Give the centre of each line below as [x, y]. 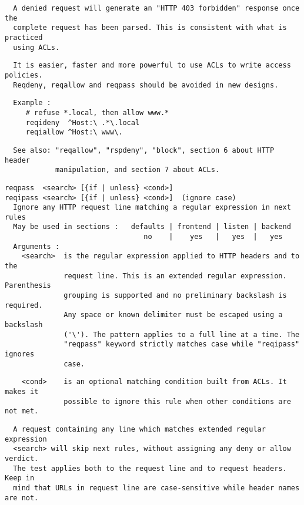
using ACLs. [36, 47]
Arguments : [36, 246]
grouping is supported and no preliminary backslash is [175, 296]
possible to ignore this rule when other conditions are [177, 401]
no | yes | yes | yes [213, 237]
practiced [24, 37]
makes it [22, 391]
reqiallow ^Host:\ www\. [74, 132]
